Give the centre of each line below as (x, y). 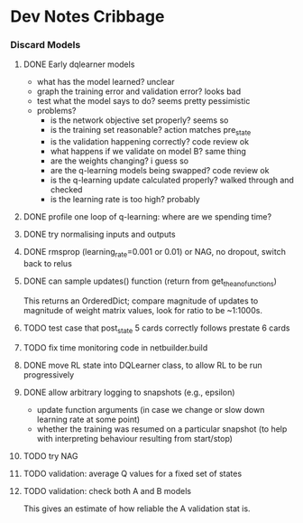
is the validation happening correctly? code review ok (150, 142)
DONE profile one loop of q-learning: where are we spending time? (147, 217)
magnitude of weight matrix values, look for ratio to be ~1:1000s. (142, 310)
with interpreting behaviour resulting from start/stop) (135, 438)
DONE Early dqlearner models (79, 64)
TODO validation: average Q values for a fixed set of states (133, 473)
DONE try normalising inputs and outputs (99, 234)
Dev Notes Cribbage (87, 17)
